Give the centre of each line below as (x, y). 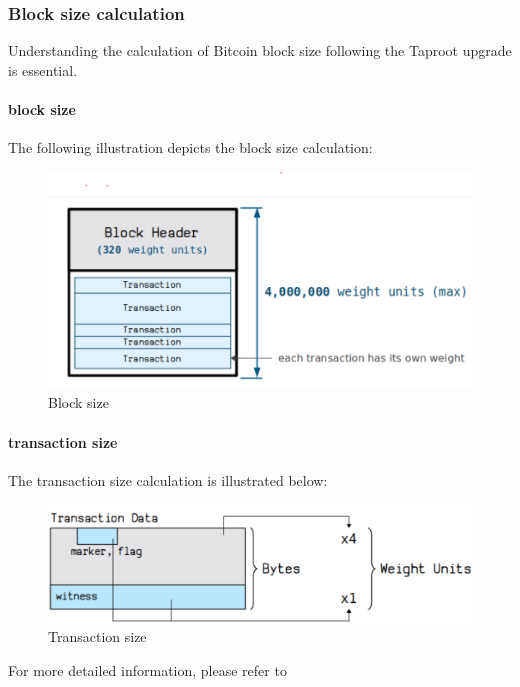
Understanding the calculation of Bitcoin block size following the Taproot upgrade (260, 50)
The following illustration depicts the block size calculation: (190, 147)
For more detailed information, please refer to (147, 669)
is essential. (43, 69)
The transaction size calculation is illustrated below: (168, 479)
